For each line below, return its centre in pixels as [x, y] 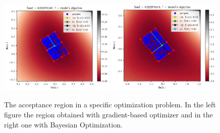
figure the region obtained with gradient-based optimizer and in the [108, 114]
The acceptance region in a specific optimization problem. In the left [110, 105]
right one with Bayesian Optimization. [63, 124]
